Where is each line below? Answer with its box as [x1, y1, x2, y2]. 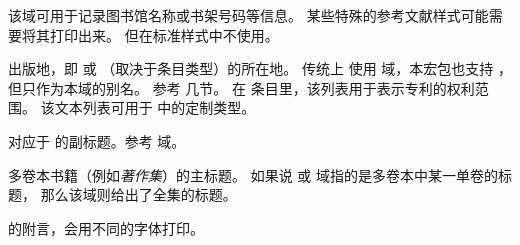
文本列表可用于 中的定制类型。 [54, 97, 256, 118]
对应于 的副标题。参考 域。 [8, 130, 186, 151]
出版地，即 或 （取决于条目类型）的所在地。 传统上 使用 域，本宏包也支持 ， [8, 58, 512, 79]
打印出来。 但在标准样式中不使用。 [49, 24, 279, 45]
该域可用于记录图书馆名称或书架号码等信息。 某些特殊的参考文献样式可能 [8, 5, 489, 25]
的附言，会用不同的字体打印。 [8, 217, 204, 238]
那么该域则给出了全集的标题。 [40, 184, 237, 205]
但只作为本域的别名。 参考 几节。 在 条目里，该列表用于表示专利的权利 [8, 77, 475, 98]
